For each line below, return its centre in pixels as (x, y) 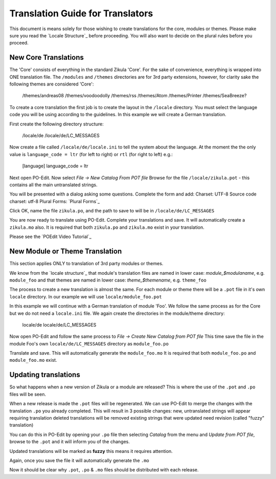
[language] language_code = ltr (55, 166)
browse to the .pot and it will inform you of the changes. (70, 442)
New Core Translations (47, 58)
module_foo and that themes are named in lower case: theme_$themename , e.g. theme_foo (108, 280)
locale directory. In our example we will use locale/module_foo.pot (86, 296)
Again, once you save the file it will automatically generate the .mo (79, 460)
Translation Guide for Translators (81, 13)
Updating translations (45, 375)
